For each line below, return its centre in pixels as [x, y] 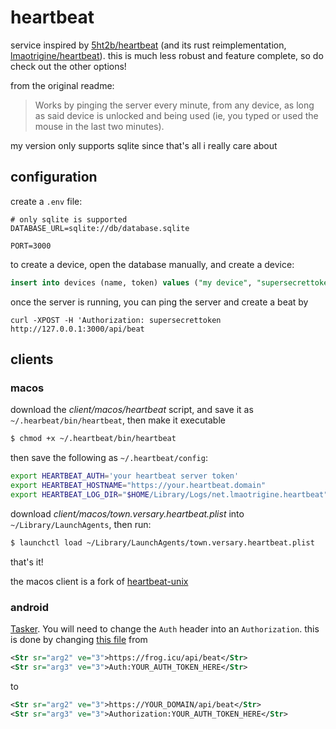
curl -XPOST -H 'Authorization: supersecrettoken [116, 320]
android [30, 607]
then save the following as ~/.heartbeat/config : [109, 458]
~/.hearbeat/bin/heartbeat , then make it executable [118, 420]
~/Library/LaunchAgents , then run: [81, 524]
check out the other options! [68, 66]
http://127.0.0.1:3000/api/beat [77, 329]
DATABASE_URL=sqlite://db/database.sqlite [100, 228]
